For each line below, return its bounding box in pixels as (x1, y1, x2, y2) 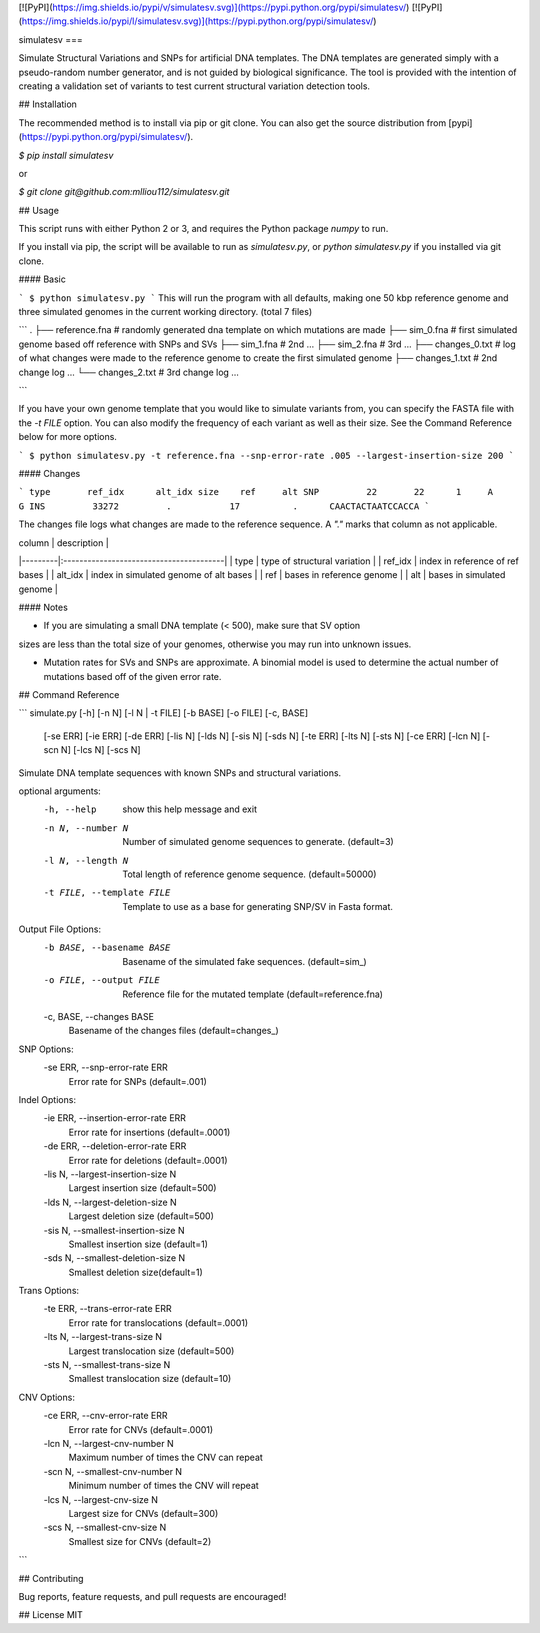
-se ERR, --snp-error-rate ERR (43, 1061, 169, 1074)
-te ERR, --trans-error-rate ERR (43, 1303, 172, 1315)
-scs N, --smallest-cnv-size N (43, 1521, 167, 1534)
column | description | (18, 536, 109, 549)
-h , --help (43, 804, 97, 815)
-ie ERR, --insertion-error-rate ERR (43, 1112, 187, 1124)
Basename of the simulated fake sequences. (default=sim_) (122, 955, 367, 967)
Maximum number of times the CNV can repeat (68, 1451, 264, 1464)
